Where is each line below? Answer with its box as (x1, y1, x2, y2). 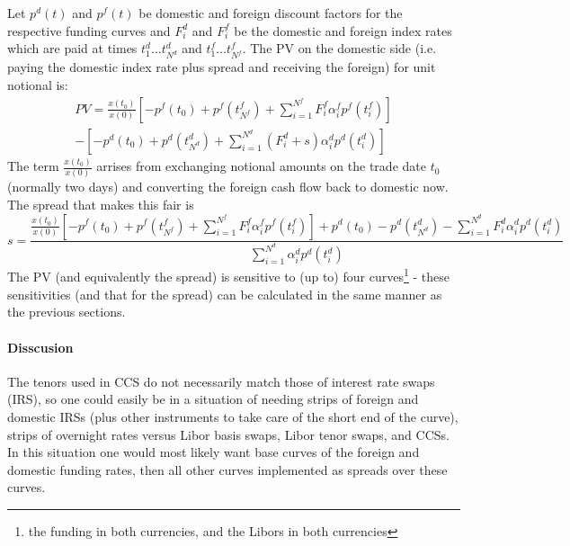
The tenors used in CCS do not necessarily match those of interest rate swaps (7, 371, 435, 390)
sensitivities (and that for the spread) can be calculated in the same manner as (7, 284, 442, 303)
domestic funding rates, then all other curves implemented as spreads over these (7, 460, 448, 479)
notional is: (7, 76, 68, 94)
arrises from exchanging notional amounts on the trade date (96, 157, 426, 175)
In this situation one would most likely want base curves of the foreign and (7, 443, 420, 461)
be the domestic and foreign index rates (234, 21, 452, 40)
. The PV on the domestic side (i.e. (242, 39, 437, 58)
